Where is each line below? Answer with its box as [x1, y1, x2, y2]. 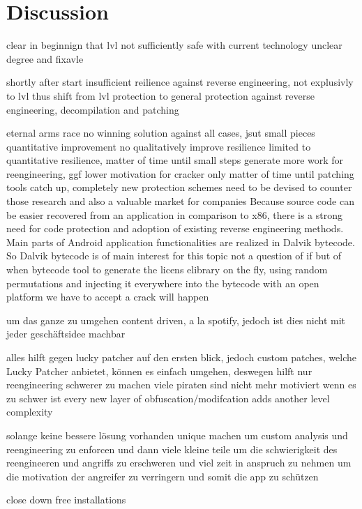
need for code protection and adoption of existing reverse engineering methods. [6, 221, 344, 236]
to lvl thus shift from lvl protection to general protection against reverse [6, 88, 315, 102]
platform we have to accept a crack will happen [6, 289, 209, 304]
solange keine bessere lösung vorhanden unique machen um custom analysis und [6, 427, 348, 442]
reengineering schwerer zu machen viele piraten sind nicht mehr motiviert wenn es [6, 377, 356, 392]
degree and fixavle [6, 51, 84, 66]
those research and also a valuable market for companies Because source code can [6, 194, 354, 208]
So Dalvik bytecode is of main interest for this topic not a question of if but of [6, 248, 342, 263]
